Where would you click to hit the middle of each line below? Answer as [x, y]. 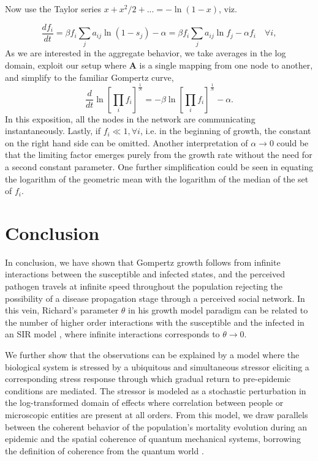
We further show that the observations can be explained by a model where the [152, 354]
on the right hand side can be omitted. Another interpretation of [127, 142]
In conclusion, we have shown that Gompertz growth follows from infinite [143, 262]
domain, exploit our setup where [66, 65]
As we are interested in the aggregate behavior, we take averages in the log [146, 53]
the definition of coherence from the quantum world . [104, 450]
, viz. [228, 9]
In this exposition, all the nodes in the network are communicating [130, 118]
